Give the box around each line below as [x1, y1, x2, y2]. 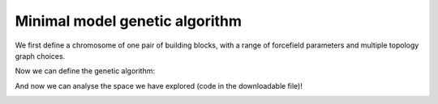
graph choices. [15, 51, 66, 60]
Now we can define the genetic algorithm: [15, 66, 156, 76]
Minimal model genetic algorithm [15, 12, 243, 30]
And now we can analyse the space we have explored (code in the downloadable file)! [15, 81, 303, 90]
